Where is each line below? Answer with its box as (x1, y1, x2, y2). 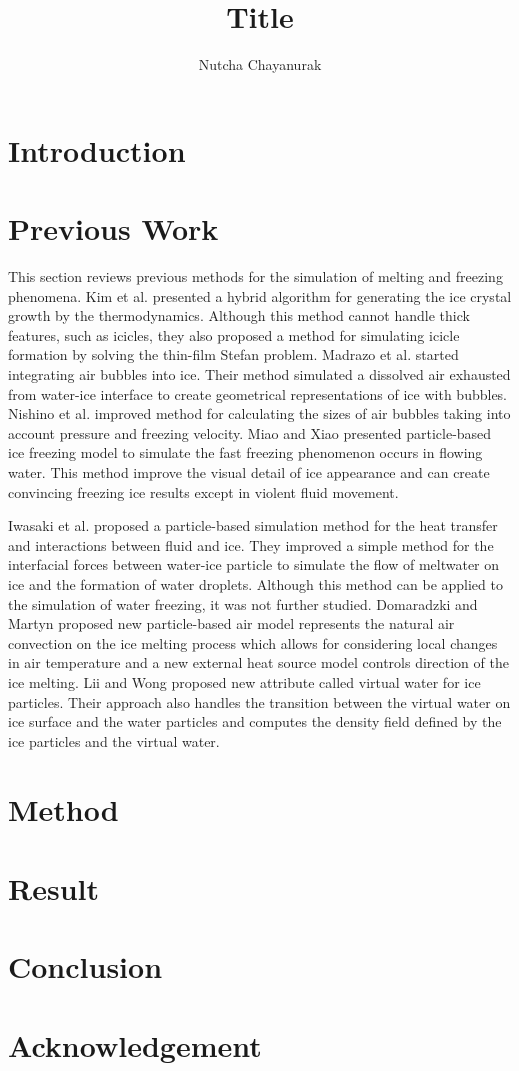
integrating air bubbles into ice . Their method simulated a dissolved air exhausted (8, 364, 511, 384)
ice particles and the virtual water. (8, 730, 220, 751)
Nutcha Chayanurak (198, 54, 322, 75)
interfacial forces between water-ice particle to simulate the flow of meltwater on (8, 554, 500, 575)
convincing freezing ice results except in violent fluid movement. (8, 481, 399, 502)
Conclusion (8, 946, 163, 987)
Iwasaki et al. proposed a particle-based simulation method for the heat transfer (8, 515, 498, 536)
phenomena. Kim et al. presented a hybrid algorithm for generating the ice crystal (8, 285, 512, 306)
